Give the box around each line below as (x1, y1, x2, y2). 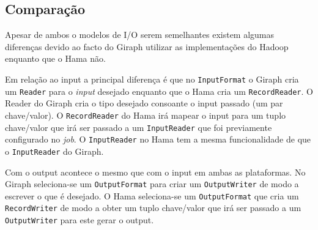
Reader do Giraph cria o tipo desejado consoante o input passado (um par (5, 97, 283, 109)
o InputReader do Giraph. (5, 144, 104, 157)
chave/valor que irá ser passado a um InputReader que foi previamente (5, 121, 272, 133)
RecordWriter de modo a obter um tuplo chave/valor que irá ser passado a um (5, 201, 301, 214)
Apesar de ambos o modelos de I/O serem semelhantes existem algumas (5, 28, 275, 41)
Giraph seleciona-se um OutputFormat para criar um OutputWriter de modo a (5, 177, 299, 190)
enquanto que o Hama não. (5, 52, 106, 65)
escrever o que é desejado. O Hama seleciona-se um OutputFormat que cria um (5, 189, 299, 202)
